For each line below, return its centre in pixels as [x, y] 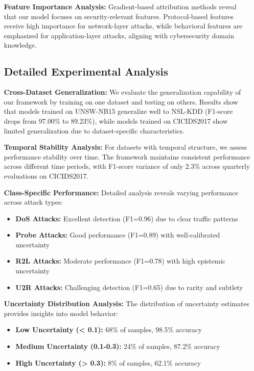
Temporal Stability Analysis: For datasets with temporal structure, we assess [126, 147]
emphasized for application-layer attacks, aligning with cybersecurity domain [119, 35]
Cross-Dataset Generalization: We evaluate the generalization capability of [122, 92]
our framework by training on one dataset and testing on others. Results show [121, 101]
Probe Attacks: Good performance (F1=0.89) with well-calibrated [118, 235]
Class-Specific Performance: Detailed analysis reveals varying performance [121, 192]
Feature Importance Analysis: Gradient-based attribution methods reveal [120, 6]
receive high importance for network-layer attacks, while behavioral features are [123, 26]
